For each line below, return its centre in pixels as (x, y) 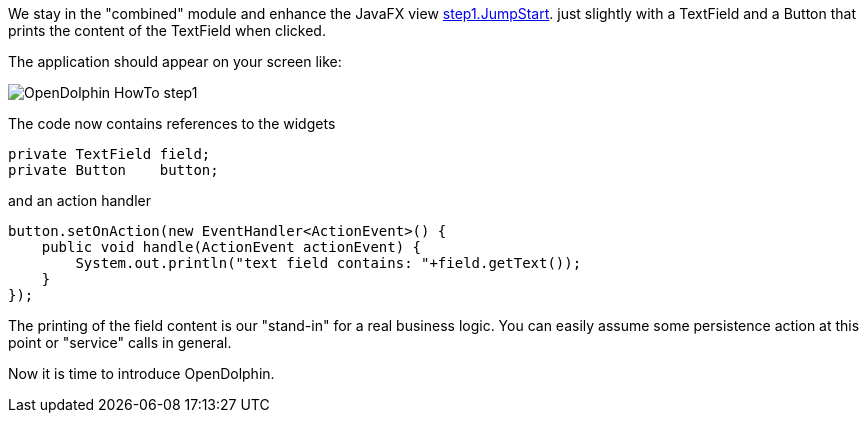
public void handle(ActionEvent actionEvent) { (231, 247)
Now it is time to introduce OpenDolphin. (141, 373)
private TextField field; (109, 154)
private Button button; (113, 170)
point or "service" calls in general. (120, 342)
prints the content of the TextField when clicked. (167, 30)
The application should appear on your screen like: (175, 61)
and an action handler (79, 200)
